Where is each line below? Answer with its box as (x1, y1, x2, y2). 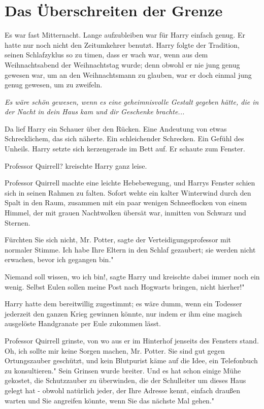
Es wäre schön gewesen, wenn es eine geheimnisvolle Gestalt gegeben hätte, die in (5, 96, 259, 107)
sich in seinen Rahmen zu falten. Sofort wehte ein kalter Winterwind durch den (5, 187, 251, 198)
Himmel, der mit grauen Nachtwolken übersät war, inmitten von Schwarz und (5, 207, 246, 218)
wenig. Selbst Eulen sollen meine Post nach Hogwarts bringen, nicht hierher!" (5, 281, 245, 292)
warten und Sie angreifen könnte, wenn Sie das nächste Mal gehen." (5, 395, 215, 405)
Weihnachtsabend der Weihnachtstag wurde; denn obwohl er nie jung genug (5, 59, 240, 70)
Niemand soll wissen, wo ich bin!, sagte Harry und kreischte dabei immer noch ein (5, 271, 260, 281)
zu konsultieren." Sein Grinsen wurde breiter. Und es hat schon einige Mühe (5, 365, 241, 375)
